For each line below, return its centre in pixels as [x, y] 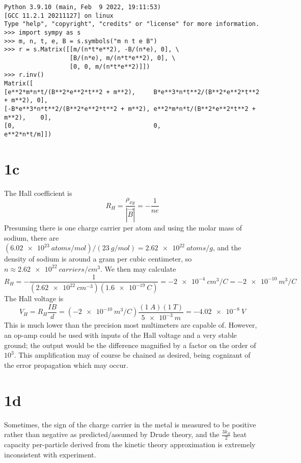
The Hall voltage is [34, 298]
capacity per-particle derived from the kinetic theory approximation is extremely [130, 444]
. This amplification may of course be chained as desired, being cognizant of [132, 355]
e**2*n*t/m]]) [28, 134]
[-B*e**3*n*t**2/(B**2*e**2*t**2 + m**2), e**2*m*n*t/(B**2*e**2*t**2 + [130, 109]
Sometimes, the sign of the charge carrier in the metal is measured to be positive [130, 424]
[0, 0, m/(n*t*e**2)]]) [110, 66]
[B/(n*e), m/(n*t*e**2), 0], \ [122, 58]
